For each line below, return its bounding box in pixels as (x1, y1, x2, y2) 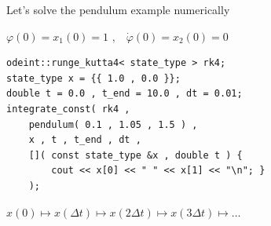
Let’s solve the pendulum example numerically (6, 2, 230, 17)
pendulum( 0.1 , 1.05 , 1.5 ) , (28, 118, 198, 130)
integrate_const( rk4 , (6, 103, 130, 115)
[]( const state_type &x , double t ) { (28, 149, 243, 161)
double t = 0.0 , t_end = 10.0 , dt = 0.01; (6, 88, 243, 100)
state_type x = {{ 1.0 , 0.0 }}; (6, 72, 181, 84)
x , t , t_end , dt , (28, 134, 141, 146)
